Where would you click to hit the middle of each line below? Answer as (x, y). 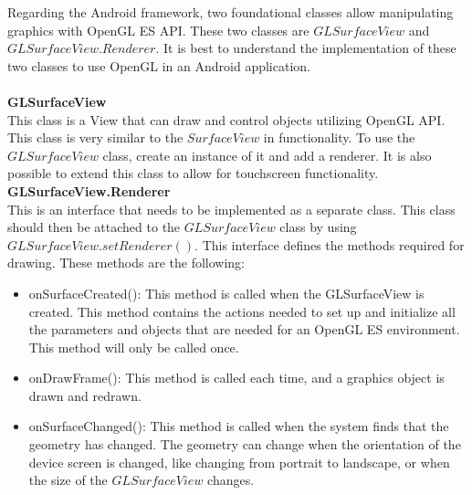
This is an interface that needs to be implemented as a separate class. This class (231, 209)
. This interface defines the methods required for (330, 244)
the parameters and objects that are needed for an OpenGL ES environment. (244, 329)
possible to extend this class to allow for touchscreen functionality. (193, 173)
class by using (318, 227)
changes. (231, 480)
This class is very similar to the (95, 137)
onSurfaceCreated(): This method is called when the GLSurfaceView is (226, 293)
